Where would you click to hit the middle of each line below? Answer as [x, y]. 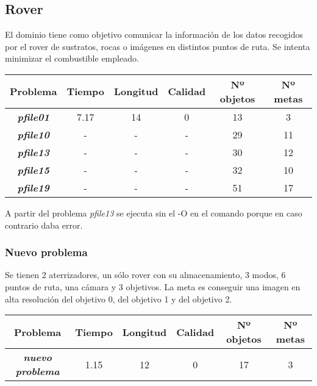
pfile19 [33, 187]
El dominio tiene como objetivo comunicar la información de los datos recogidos [154, 34]
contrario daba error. [44, 225]
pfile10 [33, 134]
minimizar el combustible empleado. [72, 58]
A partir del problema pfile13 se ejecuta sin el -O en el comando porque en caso [154, 213]
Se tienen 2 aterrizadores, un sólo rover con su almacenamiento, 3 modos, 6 [145, 275]
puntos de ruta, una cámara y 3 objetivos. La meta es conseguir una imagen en [153, 286]
